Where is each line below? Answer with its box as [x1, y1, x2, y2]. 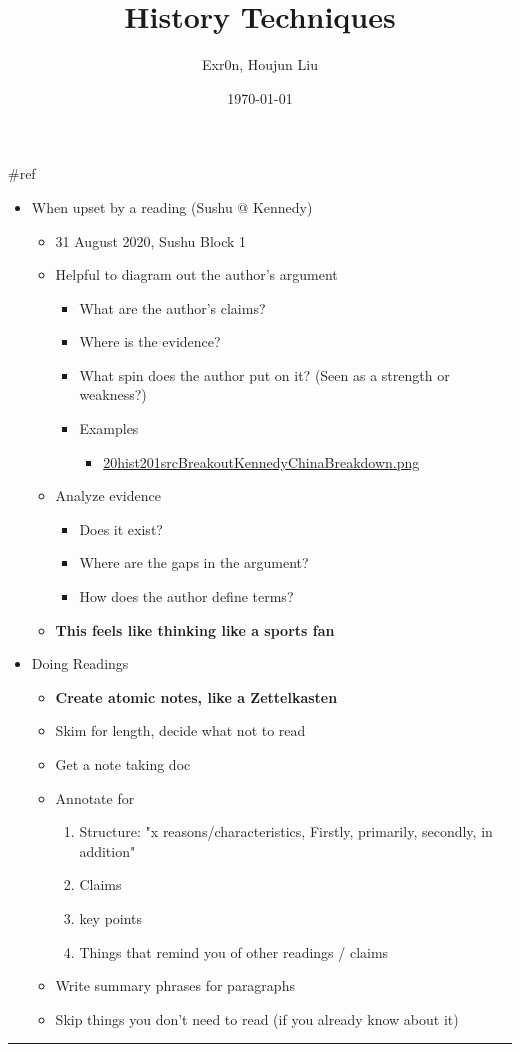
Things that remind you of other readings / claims [79, 941, 389, 962]
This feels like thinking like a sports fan [55, 619, 335, 640]
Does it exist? [79, 518, 163, 539]
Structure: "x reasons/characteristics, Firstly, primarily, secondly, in [79, 821, 493, 842]
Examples [79, 418, 139, 439]
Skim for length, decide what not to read [55, 720, 306, 741]
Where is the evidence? [79, 331, 221, 352]
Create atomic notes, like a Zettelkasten [55, 686, 338, 707]
